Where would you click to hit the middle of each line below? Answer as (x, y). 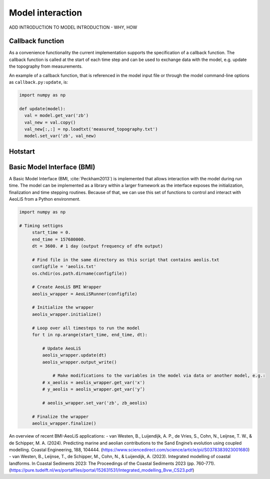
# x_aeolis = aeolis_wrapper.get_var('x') (94, 382)
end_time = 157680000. (59, 239)
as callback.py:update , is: (38, 82)
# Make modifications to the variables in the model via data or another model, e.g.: (159, 376)
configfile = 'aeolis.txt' (64, 267)
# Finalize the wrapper (60, 416)
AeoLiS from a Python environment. (45, 199)
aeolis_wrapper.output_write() (79, 362)
